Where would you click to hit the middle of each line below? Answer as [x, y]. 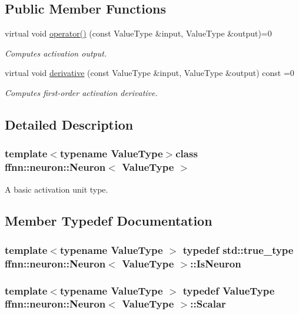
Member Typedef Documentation [109, 221]
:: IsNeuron [216, 263]
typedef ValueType [229, 290]
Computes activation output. [56, 53]
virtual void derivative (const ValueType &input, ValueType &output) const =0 [149, 73]
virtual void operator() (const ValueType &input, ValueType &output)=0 [138, 33]
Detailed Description [69, 124]
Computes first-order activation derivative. [81, 92]
